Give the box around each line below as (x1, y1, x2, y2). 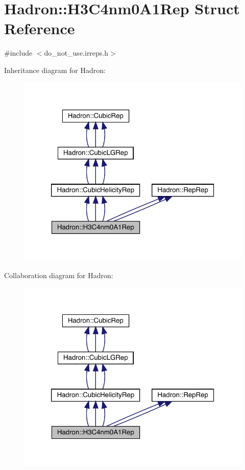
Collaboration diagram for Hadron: (4, 269, 113, 280)
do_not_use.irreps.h (44, 47, 109, 58)
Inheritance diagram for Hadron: (4, 64, 106, 75)
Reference (4, 18, 75, 39)
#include (4, 47, 33, 58)
